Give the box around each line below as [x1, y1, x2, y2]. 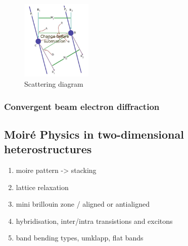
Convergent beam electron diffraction [4, 100, 160, 112]
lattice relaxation [16, 181, 69, 192]
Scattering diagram [24, 79, 83, 89]
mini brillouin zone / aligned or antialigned [16, 199, 150, 209]
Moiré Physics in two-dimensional [4, 126, 184, 142]
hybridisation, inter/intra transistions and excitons [16, 215, 173, 226]
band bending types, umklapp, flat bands [16, 232, 144, 243]
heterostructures [4, 141, 92, 157]
